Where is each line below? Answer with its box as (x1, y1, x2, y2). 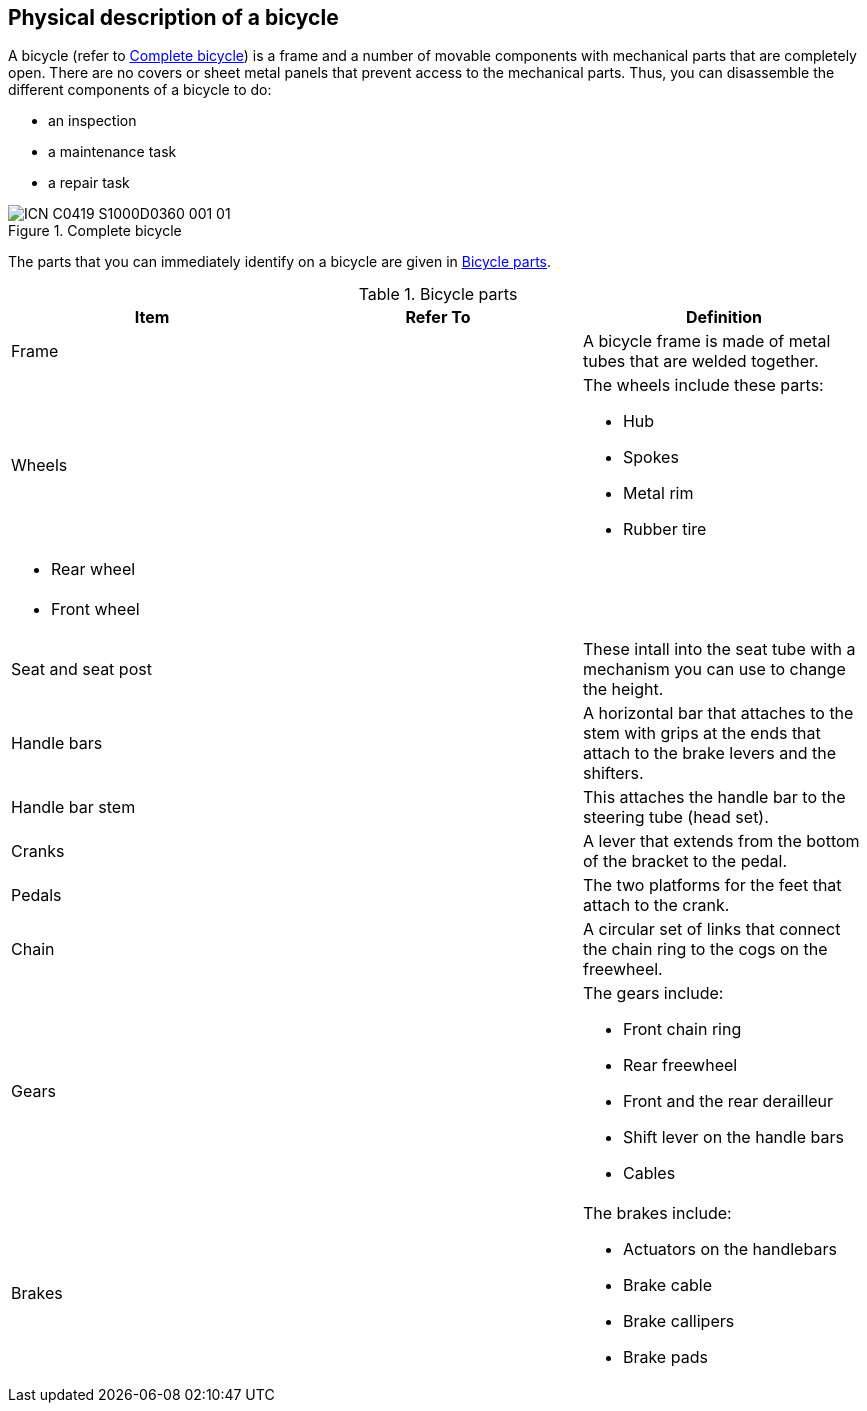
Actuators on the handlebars (622, 1239, 837, 1260)
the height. (582, 679, 664, 700)
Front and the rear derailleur (622, 1091, 834, 1112)
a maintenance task (48, 143, 177, 161)
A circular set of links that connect (582, 919, 841, 940)
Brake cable (622, 1275, 712, 1296)
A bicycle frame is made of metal (582, 331, 831, 352)
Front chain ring (622, 1019, 742, 1040)
